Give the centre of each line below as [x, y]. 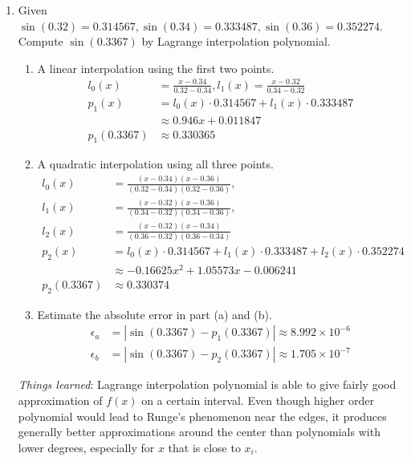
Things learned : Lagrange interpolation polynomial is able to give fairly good [207, 384]
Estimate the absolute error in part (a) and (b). [155, 314]
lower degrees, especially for [86, 447]
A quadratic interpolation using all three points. [155, 164]
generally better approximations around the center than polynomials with [199, 432]
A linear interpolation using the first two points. [156, 68]
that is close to [204, 447]
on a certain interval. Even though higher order [258, 400]
